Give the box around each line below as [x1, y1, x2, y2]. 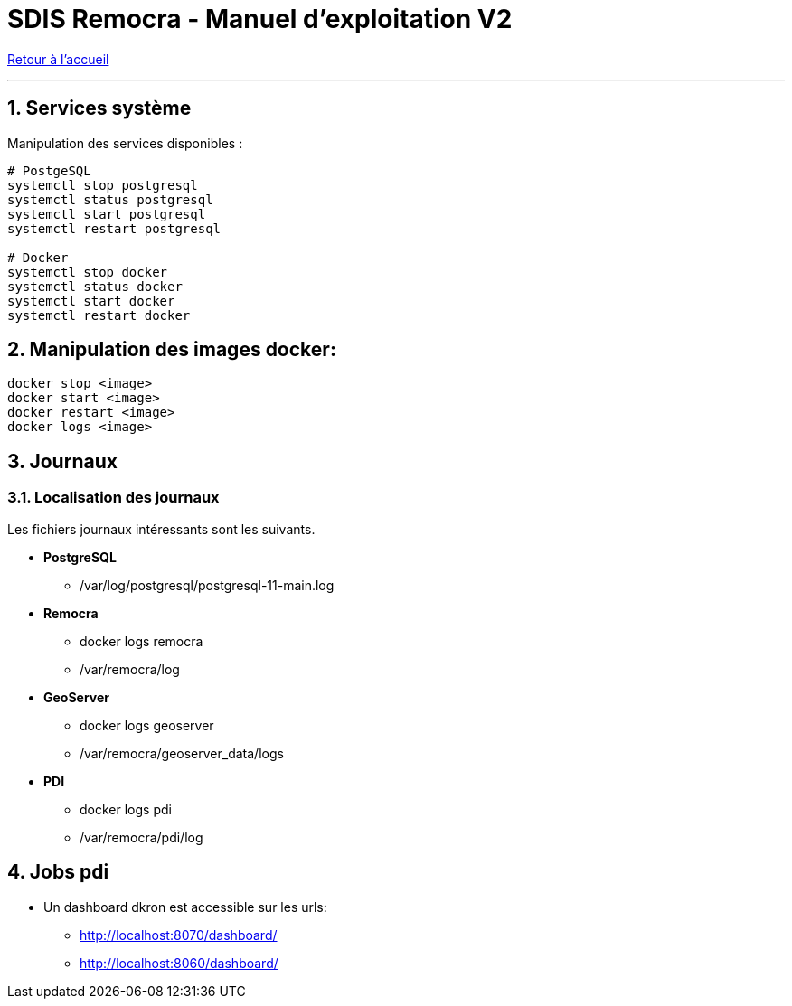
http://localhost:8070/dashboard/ [80, 926, 278, 943]
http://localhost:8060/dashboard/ [80, 954, 278, 971]
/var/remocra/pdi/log [80, 829, 203, 845]
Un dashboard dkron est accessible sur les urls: [43, 898, 327, 915]
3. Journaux [7, 449, 118, 473]
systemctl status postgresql [7, 192, 213, 207]
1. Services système [7, 97, 192, 120]
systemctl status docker [7, 278, 183, 294]
